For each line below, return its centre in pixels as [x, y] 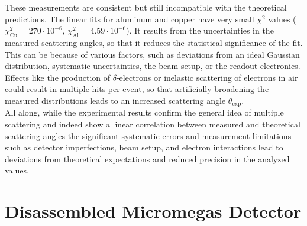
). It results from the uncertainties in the [200, 30]
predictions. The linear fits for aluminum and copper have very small [130, 19]
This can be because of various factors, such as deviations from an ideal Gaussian [152, 54]
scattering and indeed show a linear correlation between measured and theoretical [153, 124]
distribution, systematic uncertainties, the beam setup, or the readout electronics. [153, 66]
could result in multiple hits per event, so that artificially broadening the [137, 89]
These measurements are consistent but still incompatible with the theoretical [146, 7]
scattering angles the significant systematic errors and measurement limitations [148, 135]
